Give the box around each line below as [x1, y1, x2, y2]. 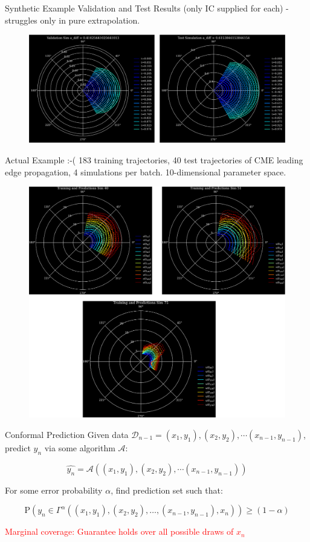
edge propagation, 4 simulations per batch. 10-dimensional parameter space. [5, 165, 286, 178]
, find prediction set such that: [111, 483, 223, 496]
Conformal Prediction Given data [5, 428, 129, 441]
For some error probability [5, 483, 103, 496]
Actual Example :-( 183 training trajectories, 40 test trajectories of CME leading [5, 154, 303, 166]
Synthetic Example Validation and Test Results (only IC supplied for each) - [5, 2, 289, 14]
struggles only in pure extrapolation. [5, 13, 140, 26]
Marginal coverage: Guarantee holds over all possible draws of [5, 525, 234, 538]
